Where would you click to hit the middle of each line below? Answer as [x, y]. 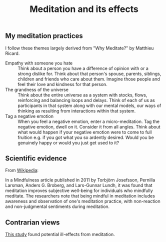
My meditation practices [44, 36]
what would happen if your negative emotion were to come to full [85, 132]
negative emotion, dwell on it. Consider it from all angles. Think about [89, 126]
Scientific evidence [36, 158]
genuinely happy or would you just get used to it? [68, 142]
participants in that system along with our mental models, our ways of [89, 105]
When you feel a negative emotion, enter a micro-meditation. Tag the [89, 121]
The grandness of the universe [37, 89]
